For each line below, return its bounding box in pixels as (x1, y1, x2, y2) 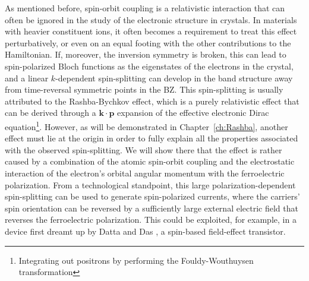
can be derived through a (5, 106, 96, 119)
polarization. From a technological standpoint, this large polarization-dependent (5, 178, 296, 191)
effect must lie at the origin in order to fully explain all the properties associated (5, 132, 298, 144)
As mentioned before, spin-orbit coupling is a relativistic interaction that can (5, 2, 285, 14)
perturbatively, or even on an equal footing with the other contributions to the (5, 36, 291, 49)
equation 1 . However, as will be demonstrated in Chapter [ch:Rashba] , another (5, 118, 288, 132)
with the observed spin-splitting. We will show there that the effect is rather (5, 143, 282, 156)
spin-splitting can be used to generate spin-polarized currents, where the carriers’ (5, 190, 300, 203)
